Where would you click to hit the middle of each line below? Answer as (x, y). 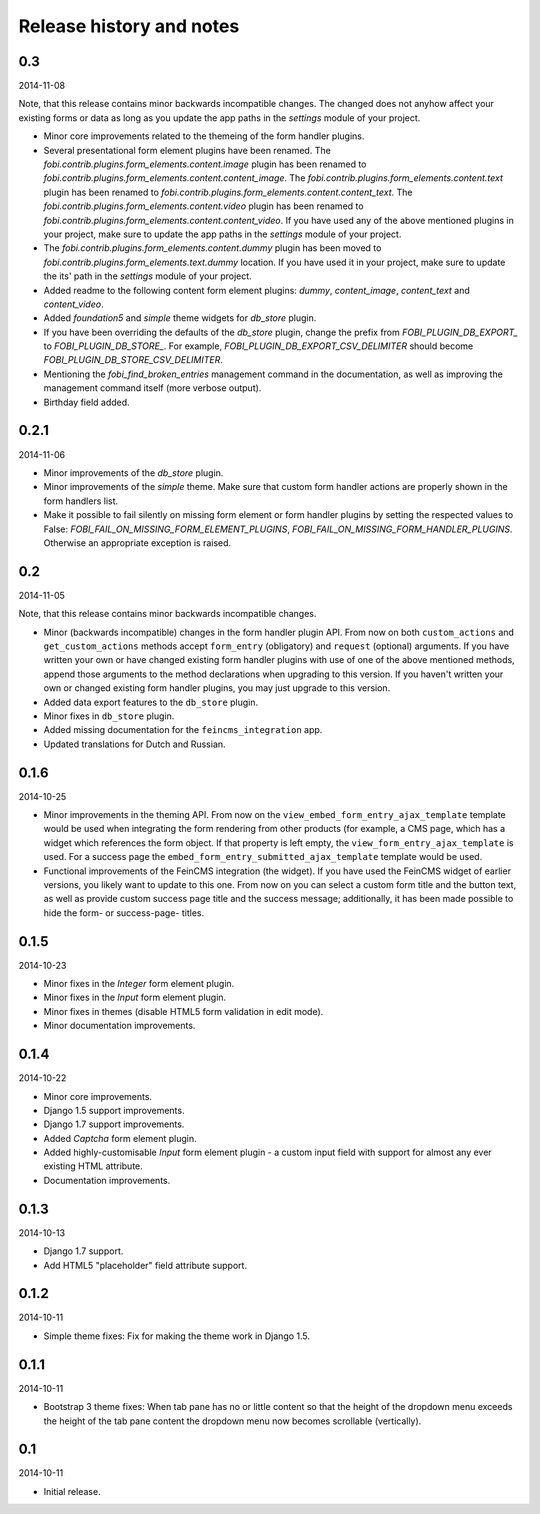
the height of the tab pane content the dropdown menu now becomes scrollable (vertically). (232, 1421)
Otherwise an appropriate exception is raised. (137, 542)
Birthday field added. (86, 402)
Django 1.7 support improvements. (114, 1124)
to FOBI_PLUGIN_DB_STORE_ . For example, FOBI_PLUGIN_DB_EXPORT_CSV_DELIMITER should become (258, 346)
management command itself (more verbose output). (152, 388)
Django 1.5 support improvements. (114, 1110)
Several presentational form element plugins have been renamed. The (187, 150)
